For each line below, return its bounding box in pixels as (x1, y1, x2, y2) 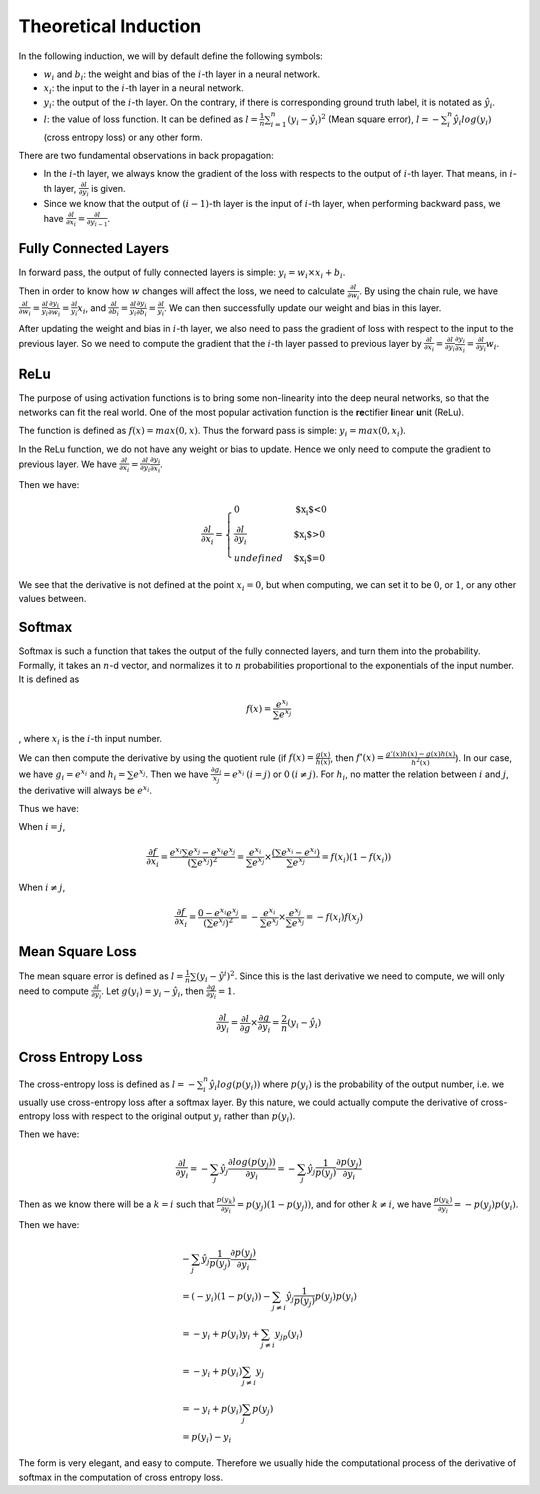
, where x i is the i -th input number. (18, 733, 163, 747)
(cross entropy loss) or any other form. (43, 131, 204, 143)
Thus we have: (18, 803, 79, 814)
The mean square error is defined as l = (18, 970, 184, 982)
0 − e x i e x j (197, 906, 239, 919)
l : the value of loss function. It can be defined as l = (43, 113, 259, 125)
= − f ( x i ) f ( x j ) (305, 911, 364, 925)
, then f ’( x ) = (330, 751, 385, 764)
